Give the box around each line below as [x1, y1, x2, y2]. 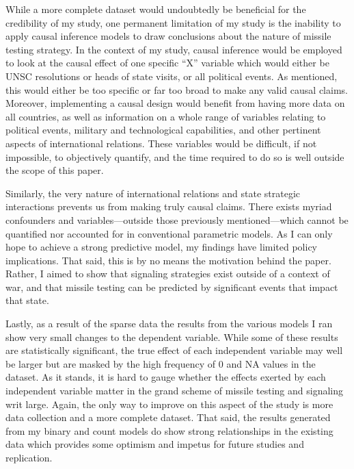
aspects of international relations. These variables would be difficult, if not [5, 136, 317, 150]
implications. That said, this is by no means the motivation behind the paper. [5, 253, 331, 267]
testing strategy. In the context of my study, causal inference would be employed [5, 42, 342, 56]
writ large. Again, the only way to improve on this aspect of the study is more [5, 396, 333, 411]
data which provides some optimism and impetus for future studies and [5, 437, 304, 451]
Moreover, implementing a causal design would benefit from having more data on [5, 96, 345, 110]
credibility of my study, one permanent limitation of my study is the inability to [5, 15, 341, 29]
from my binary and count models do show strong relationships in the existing [5, 423, 333, 438]
